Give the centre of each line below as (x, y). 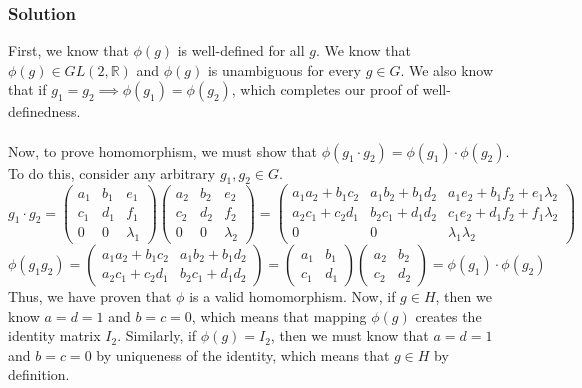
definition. (39, 374)
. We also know (447, 69)
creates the (448, 315)
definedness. (44, 111)
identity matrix (54, 335)
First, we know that (68, 50)
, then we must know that (349, 335)
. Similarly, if (157, 335)
